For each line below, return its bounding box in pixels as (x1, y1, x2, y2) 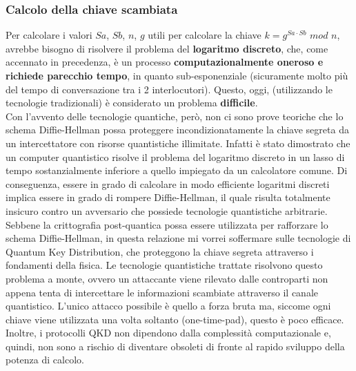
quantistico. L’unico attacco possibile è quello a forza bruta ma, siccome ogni (6, 298, 331, 313)
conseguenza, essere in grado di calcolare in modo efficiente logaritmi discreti (6, 176, 330, 191)
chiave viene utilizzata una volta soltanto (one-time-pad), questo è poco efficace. (6, 312, 344, 326)
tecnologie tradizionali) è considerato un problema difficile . (6, 95, 258, 110)
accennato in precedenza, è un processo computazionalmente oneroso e (6, 55, 324, 69)
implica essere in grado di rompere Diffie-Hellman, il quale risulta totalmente (6, 190, 330, 204)
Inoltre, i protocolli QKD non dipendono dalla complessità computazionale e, (6, 325, 331, 340)
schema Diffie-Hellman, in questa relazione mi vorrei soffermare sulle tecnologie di (6, 231, 351, 245)
